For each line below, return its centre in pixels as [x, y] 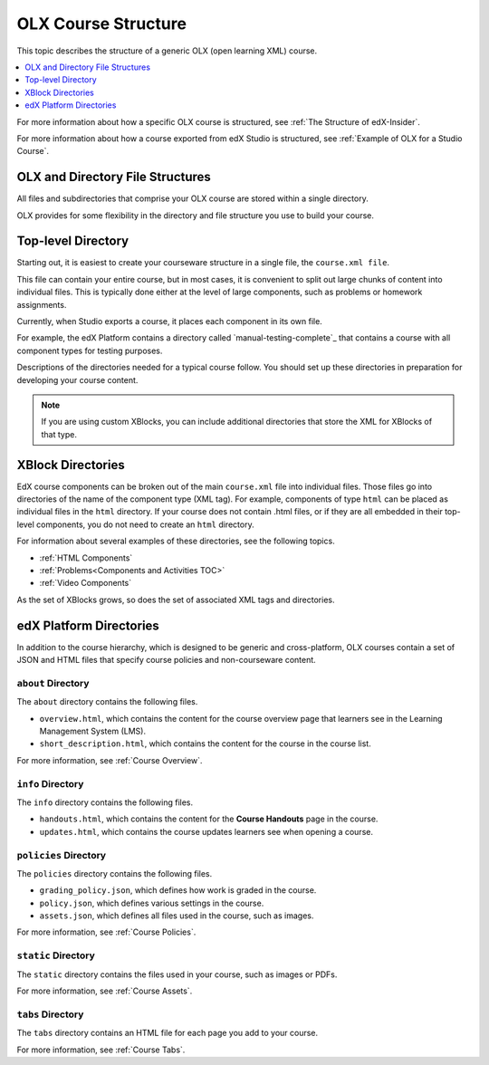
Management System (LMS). [93, 731]
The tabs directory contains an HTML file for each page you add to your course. [168, 1033]
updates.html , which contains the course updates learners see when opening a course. [206, 831]
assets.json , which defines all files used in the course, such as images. [177, 916]
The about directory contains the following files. [107, 702]
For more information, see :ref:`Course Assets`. [105, 991]
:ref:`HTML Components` [86, 558]
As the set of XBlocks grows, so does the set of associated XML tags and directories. [176, 600]
